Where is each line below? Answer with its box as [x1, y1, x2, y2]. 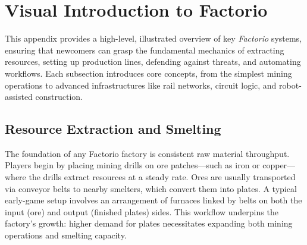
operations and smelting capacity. [5, 229, 127, 241]
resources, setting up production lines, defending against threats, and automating [5, 55, 301, 68]
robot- [279, 78, 302, 91]
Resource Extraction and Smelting [5, 120, 221, 138]
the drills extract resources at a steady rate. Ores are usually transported [29, 171, 296, 183]
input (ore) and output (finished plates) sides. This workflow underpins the [5, 205, 278, 218]
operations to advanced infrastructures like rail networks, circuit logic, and [5, 78, 277, 91]
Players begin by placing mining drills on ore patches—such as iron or [5, 159, 260, 171]
